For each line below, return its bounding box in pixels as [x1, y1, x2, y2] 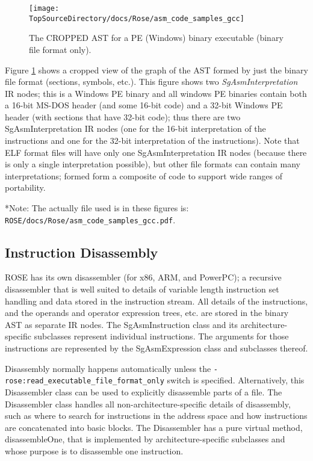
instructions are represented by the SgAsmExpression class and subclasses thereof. [5, 342, 308, 354]
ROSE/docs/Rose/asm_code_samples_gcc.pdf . [5, 213, 176, 226]
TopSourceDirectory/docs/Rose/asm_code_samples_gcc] [29, 14, 244, 23]
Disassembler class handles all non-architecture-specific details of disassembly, [5, 397, 291, 410]
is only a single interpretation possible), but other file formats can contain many [5, 158, 300, 170]
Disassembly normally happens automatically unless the [5, 362, 211, 374]
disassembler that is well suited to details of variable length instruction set [5, 283, 279, 295]
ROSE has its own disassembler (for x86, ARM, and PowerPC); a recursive [5, 271, 282, 283]
